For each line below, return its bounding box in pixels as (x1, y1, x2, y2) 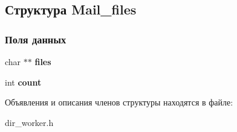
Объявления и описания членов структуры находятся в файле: (5, 96, 233, 108)
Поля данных (5, 31, 67, 46)
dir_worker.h (5, 116, 54, 128)
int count (5, 75, 42, 88)
